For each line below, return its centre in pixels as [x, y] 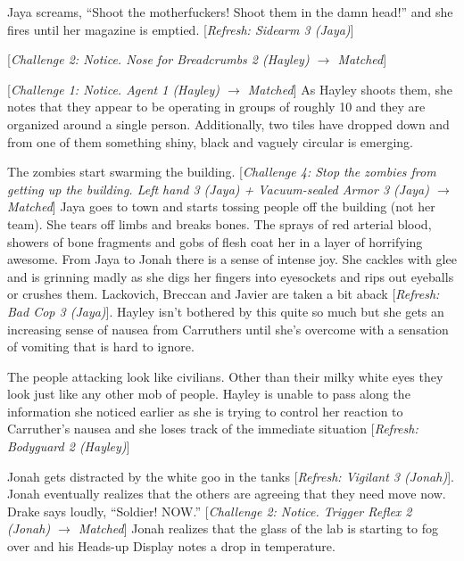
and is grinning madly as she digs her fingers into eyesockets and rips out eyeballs [231, 276]
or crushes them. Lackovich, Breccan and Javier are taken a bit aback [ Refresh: [224, 294]
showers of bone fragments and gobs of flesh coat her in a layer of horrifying [215, 241]
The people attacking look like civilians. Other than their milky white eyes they [225, 376]
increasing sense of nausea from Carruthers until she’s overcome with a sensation [228, 329]
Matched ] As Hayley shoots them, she [350, 89]
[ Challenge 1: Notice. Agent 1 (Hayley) [114, 89]
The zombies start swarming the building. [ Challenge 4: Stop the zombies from [222, 172]
